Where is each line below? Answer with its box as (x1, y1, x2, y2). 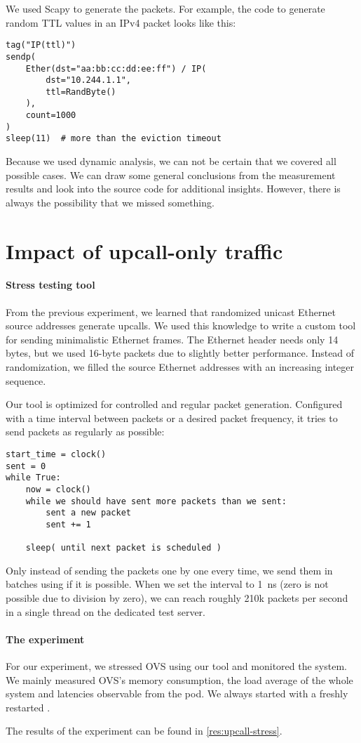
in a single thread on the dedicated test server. (6, 604, 205, 619)
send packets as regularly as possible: (6, 424, 165, 439)
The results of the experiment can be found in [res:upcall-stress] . (6, 723, 282, 738)
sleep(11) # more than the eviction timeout (6, 133, 222, 144)
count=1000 (25, 110, 76, 121)
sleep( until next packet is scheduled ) (25, 543, 222, 553)
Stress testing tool (6, 277, 95, 292)
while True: (6, 473, 61, 483)
